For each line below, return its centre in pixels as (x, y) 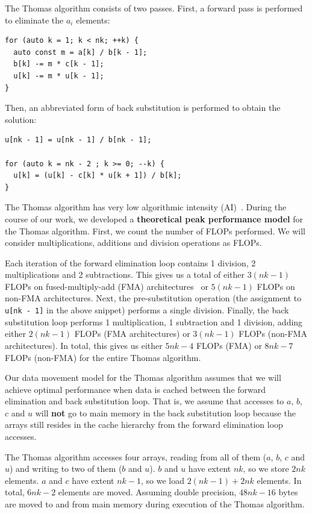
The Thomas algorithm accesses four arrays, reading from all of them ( (136, 456)
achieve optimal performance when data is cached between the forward (136, 389)
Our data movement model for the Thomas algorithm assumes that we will (143, 378)
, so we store (266, 469)
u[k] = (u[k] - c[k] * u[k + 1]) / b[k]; (98, 176)
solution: (21, 119)
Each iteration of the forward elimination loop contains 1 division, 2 (130, 262)
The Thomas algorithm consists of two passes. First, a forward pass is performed (154, 8)
